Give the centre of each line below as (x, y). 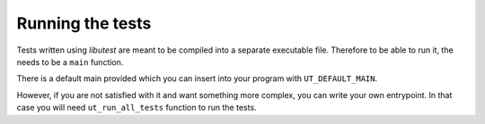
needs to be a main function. (70, 62)
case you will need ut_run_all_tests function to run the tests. (137, 108)
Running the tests (84, 23)
